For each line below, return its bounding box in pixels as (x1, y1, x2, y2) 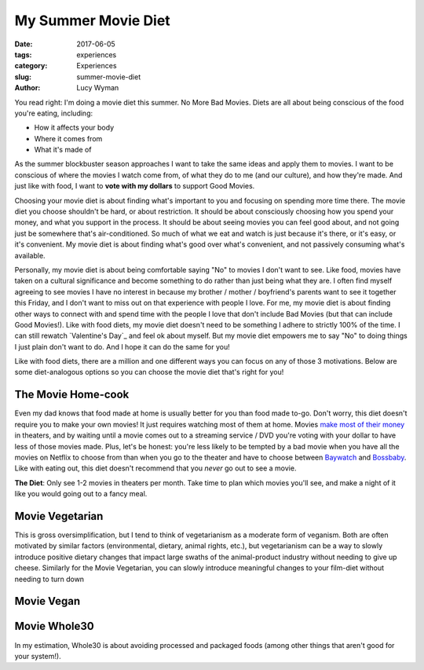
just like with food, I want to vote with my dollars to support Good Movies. (14, 181, 255, 191)
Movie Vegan (14, 595, 81, 608)
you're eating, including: (14, 108, 93, 118)
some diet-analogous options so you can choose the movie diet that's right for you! (14, 368, 284, 377)
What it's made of (34, 145, 92, 155)
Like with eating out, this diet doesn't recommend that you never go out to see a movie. (14, 463, 297, 473)
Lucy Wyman (76, 83, 119, 93)
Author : (14, 83, 41, 93)
